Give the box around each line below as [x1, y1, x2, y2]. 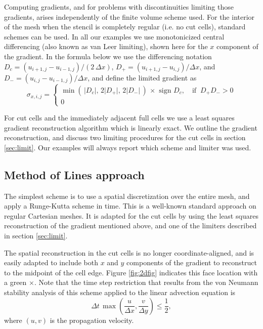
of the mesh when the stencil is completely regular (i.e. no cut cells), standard [4, 21, 246, 32]
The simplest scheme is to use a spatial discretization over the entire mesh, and [4, 190, 250, 201]
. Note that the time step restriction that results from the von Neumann [34, 277, 258, 287]
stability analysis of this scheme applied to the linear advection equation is [4, 287, 236, 298]
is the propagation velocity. [50, 314, 134, 325]
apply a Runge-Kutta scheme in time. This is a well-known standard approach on [4, 200, 256, 211]
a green [4, 277, 27, 287]
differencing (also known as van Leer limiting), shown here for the [4, 41, 208, 52]
